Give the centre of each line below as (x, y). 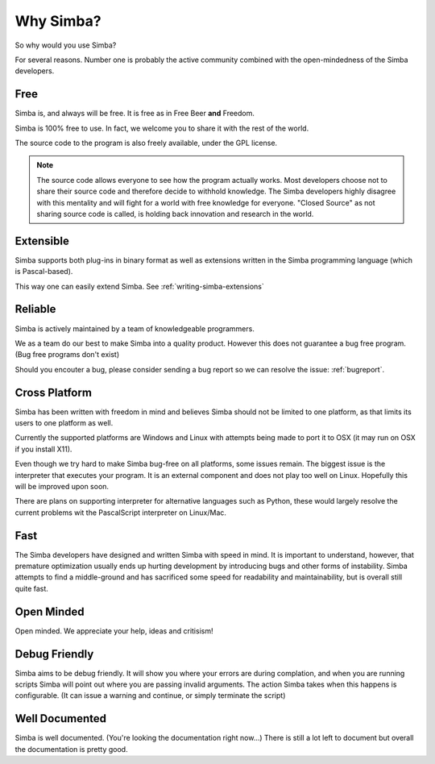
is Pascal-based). (44, 272)
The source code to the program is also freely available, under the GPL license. (146, 143)
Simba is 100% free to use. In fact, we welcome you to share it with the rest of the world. (162, 128)
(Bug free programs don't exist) (67, 355)
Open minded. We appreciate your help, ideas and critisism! (114, 631)
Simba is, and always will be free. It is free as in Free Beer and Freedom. (135, 114)
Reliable (35, 309)
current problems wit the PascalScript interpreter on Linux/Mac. (121, 513)
